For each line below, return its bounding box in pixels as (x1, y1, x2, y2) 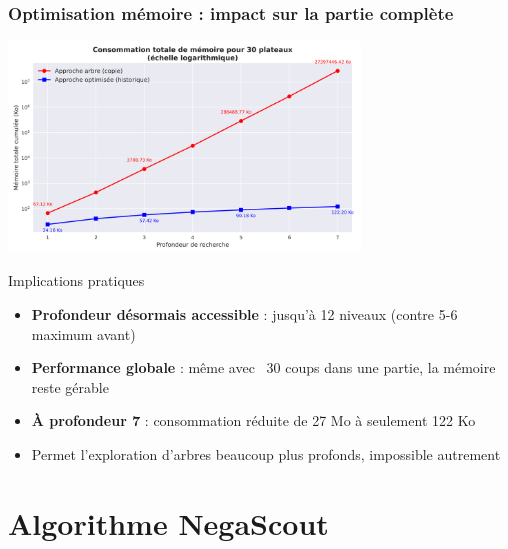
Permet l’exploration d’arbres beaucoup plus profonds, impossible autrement (31, 443, 501, 464)
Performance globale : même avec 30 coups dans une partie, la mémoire (31, 357, 496, 378)
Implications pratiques (8, 270, 145, 291)
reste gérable (31, 376, 109, 397)
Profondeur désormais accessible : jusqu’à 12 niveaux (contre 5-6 (31, 303, 458, 324)
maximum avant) (31, 323, 136, 344)
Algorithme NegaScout (8, 502, 329, 543)
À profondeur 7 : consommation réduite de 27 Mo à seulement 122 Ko (31, 410, 476, 431)
